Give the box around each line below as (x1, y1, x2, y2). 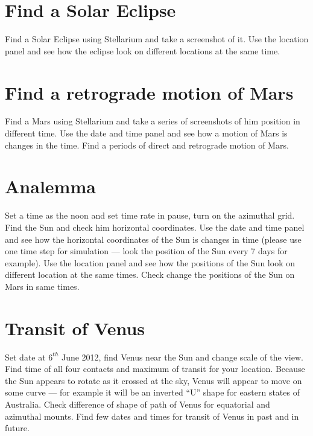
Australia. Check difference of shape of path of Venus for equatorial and (5, 398, 270, 410)
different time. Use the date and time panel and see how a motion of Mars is (5, 127, 288, 139)
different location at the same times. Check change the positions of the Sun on (5, 268, 295, 281)
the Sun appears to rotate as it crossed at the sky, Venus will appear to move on (5, 374, 302, 386)
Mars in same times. (5, 280, 80, 292)
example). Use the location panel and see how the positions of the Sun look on (5, 256, 295, 269)
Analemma (5, 174, 96, 199)
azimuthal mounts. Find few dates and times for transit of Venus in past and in (5, 409, 299, 422)
